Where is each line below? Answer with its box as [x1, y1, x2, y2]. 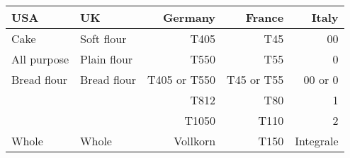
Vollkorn [174, 133, 216, 149]
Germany [162, 9, 216, 25]
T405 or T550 [147, 71, 216, 87]
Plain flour [80, 51, 133, 67]
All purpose [11, 51, 69, 67]
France [245, 9, 284, 25]
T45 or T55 [227, 71, 284, 87]
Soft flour [80, 30, 127, 47]
